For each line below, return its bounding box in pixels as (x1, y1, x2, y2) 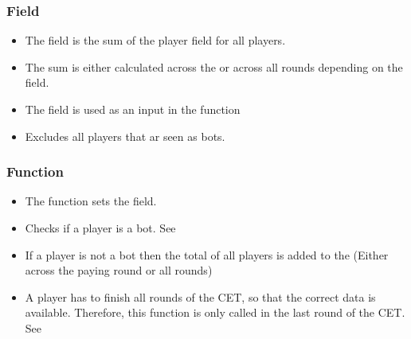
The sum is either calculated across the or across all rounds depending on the (25, 58, 403, 75)
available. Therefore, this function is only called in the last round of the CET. (25, 304, 405, 321)
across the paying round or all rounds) (25, 262, 213, 279)
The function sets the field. (25, 193, 157, 209)
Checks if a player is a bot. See (25, 220, 176, 236)
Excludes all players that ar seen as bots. (25, 127, 225, 144)
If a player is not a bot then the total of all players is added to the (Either (25, 246, 389, 263)
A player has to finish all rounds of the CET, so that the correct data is (25, 288, 376, 305)
